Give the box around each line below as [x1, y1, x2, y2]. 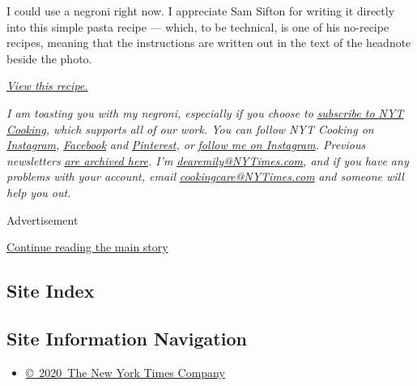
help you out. [6, 183, 71, 200]
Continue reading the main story [6, 238, 168, 255]
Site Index [6, 278, 95, 303]
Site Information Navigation [6, 325, 247, 350]
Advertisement [6, 211, 79, 228]
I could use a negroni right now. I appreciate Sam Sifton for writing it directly [6, 2, 395, 19]
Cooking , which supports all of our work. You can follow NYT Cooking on [6, 120, 374, 137]
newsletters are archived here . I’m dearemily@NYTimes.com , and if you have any [6, 152, 409, 169]
